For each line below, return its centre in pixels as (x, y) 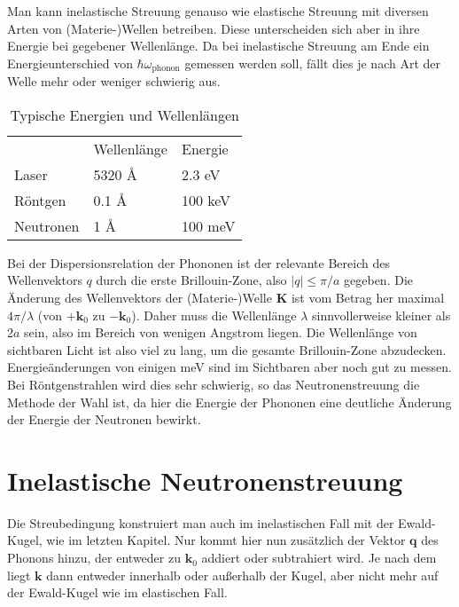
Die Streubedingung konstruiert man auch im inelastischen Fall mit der (201, 522)
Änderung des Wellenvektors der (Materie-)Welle (140, 298)
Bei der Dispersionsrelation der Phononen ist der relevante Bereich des (198, 262)
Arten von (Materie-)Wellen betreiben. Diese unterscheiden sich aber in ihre (214, 28)
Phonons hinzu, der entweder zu (94, 558)
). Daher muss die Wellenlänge (214, 315)
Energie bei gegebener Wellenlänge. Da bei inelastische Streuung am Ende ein (218, 46)
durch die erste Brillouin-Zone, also (191, 280)
